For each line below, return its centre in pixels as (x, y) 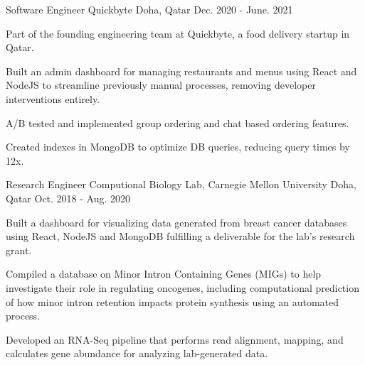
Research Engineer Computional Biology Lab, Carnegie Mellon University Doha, (181, 184)
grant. (19, 250)
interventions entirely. (53, 98)
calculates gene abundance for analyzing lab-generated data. (137, 353)
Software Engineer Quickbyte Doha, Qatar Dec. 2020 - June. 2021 (149, 9)
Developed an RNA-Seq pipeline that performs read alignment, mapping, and (175, 339)
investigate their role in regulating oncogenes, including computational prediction (182, 287)
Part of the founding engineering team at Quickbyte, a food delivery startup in (178, 33)
